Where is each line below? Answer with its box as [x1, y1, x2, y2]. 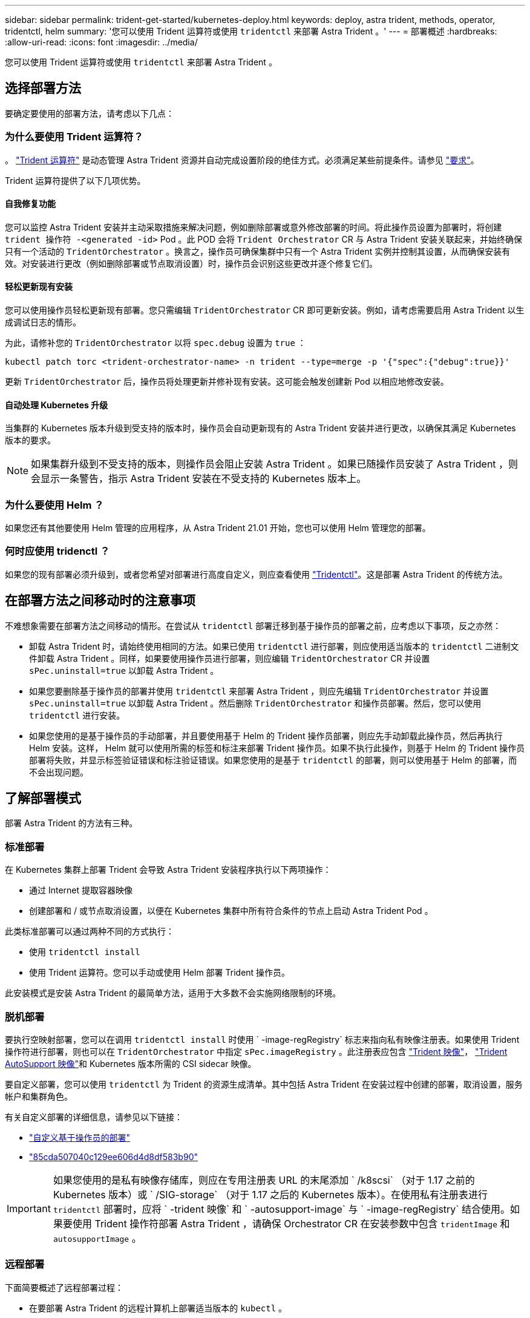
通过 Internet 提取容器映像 [29, 885, 133, 896]
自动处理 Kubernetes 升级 [5, 399, 108, 410]
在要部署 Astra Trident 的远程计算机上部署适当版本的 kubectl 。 [29, 1302, 287, 1313]
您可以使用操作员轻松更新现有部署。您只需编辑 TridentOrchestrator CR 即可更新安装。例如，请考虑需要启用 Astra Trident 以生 [5, 305, 525, 316]
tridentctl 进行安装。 [29, 710, 125, 720]
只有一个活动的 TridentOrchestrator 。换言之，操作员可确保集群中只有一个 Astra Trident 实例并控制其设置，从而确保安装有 [5, 246, 511, 256]
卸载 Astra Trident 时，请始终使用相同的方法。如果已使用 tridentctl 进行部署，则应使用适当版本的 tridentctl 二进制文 [29, 641, 519, 651]
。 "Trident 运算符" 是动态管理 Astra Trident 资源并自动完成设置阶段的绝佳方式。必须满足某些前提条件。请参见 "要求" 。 [5, 154, 479, 165]
